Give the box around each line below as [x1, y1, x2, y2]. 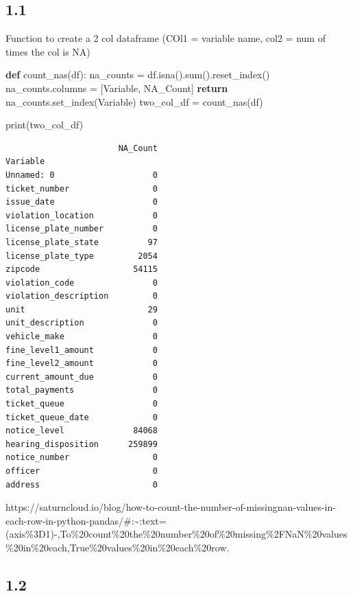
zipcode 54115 [5, 264, 158, 275]
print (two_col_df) [5, 117, 84, 132]
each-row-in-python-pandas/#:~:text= [5, 513, 167, 527]
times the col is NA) [5, 44, 90, 58]
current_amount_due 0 [5, 371, 158, 382]
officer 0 [5, 466, 158, 477]
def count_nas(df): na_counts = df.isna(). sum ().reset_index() [5, 67, 270, 82]
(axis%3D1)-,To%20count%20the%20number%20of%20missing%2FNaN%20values [5, 527, 348, 541]
